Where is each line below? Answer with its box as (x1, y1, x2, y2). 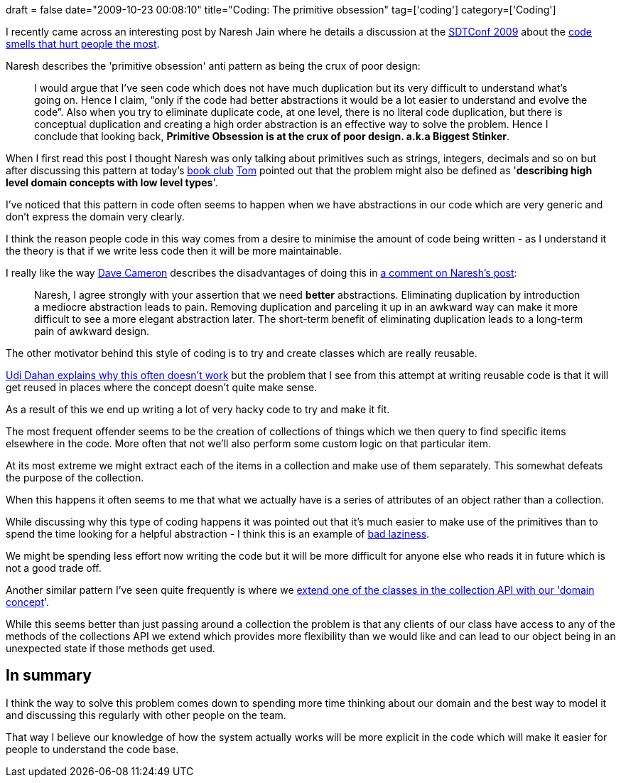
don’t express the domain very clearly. (6, 211, 185, 223)
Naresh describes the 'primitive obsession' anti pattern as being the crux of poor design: (6, 60, 421, 72)
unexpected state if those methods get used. (6, 642, 215, 654)
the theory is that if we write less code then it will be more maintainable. (6, 245, 342, 257)
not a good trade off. (6, 562, 102, 574)
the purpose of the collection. (6, 472, 144, 484)
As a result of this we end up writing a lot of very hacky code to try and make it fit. (6, 403, 390, 415)
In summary (6, 666, 92, 685)
